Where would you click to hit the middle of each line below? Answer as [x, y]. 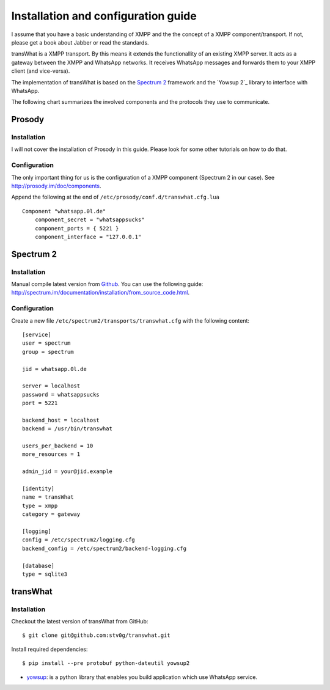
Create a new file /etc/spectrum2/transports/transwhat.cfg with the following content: [130, 320]
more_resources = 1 [51, 454]
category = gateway [51, 514]
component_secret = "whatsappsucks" [90, 220]
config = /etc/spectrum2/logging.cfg [79, 540]
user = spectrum [46, 343]
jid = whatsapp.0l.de [54, 369]
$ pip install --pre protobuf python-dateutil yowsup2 [106, 663]
